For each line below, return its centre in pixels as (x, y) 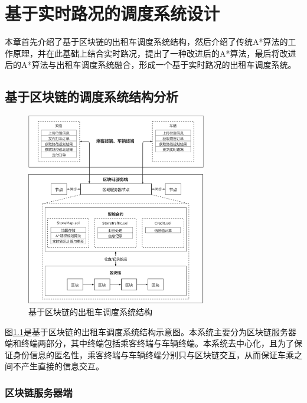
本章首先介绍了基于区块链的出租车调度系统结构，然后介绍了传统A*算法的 (146, 42)
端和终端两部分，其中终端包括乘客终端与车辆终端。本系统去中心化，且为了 (149, 343)
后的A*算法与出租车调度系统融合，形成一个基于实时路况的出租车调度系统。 (151, 65)
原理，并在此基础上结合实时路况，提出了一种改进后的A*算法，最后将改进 (154, 53)
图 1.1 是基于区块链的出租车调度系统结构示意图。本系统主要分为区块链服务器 (151, 331)
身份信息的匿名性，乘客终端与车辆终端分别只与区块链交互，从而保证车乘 (153, 354)
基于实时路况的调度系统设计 (112, 13)
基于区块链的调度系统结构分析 (92, 96)
